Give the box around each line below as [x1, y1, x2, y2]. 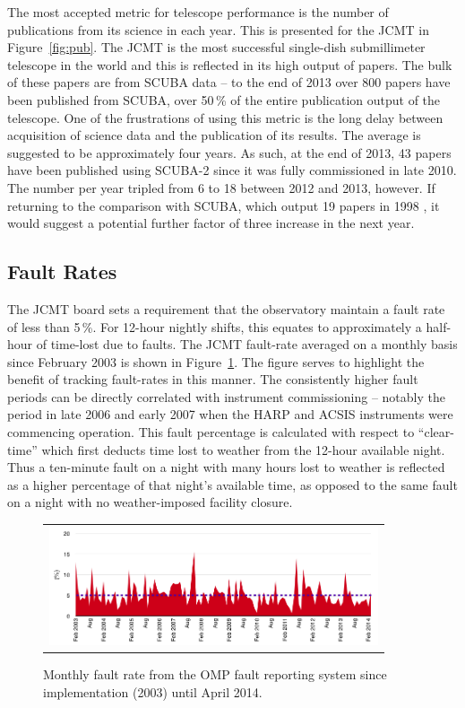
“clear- [418, 423, 454, 441]
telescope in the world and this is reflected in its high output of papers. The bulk [7, 55, 452, 74]
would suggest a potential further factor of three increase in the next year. [7, 214, 415, 232]
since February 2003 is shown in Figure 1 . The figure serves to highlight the [7, 352, 425, 371]
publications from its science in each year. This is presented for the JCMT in [7, 20, 429, 39]
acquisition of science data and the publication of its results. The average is [7, 126, 421, 144]
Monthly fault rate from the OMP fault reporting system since [43, 665, 387, 684]
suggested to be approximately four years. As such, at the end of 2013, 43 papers [7, 143, 452, 162]
